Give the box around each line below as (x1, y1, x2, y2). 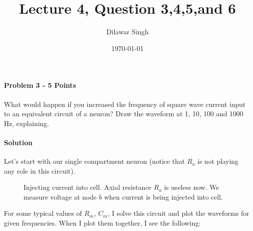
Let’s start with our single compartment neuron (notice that (4, 156, 185, 166)
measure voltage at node (24, 191, 97, 202)
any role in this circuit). (4, 165, 76, 176)
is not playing (197, 156, 239, 166)
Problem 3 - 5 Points (4, 80, 76, 90)
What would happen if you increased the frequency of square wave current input (4, 99, 246, 109)
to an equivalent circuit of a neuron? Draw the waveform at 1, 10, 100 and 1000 (4, 108, 243, 119)
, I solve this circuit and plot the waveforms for (107, 208, 250, 218)
